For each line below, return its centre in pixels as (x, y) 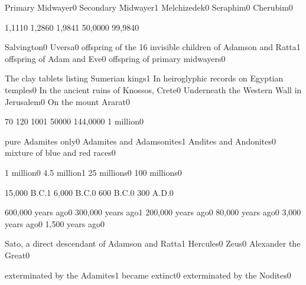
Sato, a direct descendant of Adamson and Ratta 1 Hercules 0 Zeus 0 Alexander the (153, 243)
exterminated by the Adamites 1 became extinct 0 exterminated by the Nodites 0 (148, 275)
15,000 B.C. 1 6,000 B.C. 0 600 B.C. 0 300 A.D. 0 (89, 192)
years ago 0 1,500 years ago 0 (55, 223)
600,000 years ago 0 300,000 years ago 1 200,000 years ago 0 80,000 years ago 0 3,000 (153, 212)
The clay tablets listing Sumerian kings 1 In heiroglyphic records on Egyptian (144, 78)
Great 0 (17, 255)
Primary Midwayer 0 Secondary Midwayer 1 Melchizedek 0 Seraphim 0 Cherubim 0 (149, 7)
